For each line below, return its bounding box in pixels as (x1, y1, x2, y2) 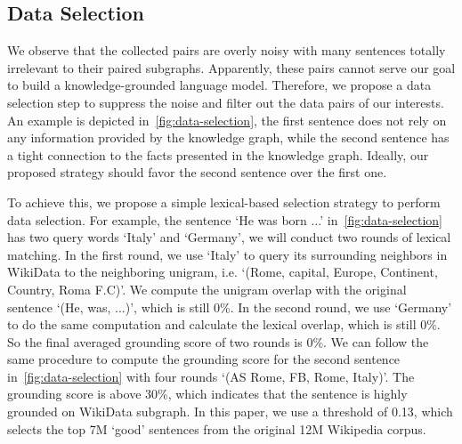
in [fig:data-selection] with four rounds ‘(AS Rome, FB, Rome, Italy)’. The (7, 367, 415, 385)
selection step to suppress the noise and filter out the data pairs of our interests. (7, 93, 444, 111)
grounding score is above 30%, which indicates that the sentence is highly (7, 384, 408, 403)
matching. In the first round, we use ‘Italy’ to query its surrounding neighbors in (7, 245, 448, 263)
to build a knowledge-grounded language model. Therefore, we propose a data (7, 76, 432, 94)
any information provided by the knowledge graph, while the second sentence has (7, 128, 450, 147)
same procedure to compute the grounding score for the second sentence (7, 350, 401, 368)
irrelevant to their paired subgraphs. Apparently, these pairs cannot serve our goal (7, 58, 456, 77)
